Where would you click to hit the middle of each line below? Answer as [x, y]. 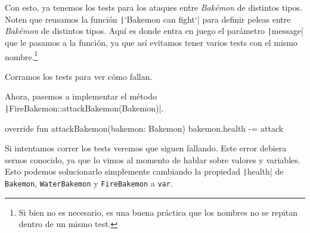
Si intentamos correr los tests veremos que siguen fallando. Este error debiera [146, 148]
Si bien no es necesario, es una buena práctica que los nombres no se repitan [158, 212]
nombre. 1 [21, 55]
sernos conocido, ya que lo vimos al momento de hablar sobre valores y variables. [153, 159]
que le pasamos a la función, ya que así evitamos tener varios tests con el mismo [151, 42]
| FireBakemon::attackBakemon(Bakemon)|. [84, 108]
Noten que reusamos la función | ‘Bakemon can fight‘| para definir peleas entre [148, 19]
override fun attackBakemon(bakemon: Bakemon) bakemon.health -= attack [144, 128]
